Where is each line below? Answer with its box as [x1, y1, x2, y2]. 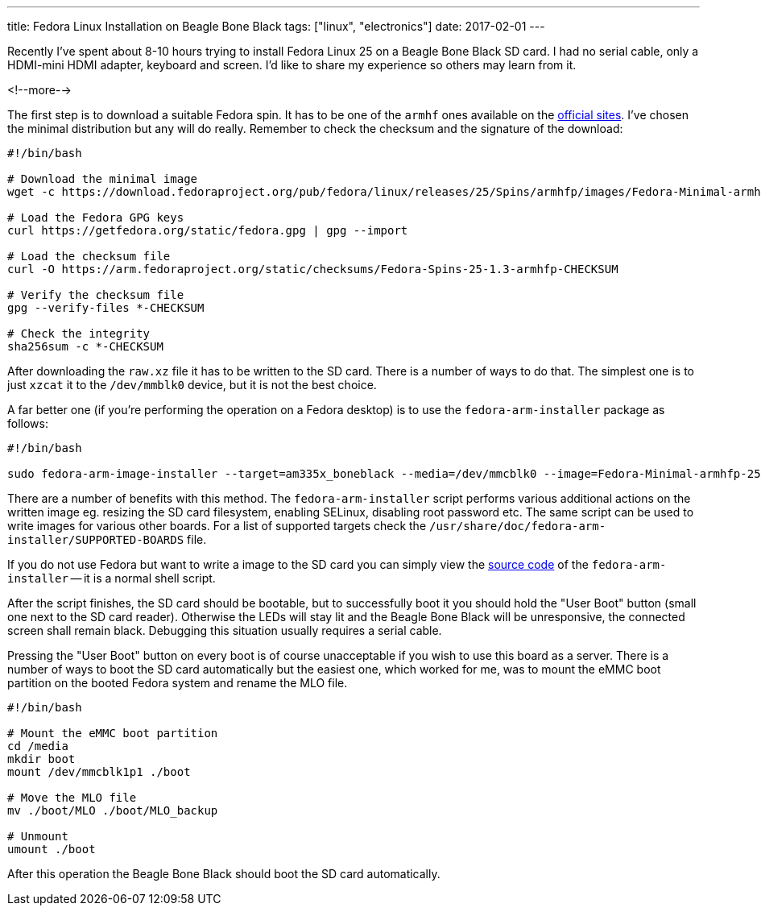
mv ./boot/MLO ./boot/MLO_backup [7, 804, 218, 817]
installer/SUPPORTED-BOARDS [7, 533, 184, 546]
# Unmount [7, 830, 68, 843]
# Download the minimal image [7, 172, 198, 185]
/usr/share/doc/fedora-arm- [429, 520, 606, 533]
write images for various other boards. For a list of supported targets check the [7, 519, 427, 533]
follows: [7, 417, 48, 430]
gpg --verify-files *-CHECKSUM [7, 301, 205, 314]
